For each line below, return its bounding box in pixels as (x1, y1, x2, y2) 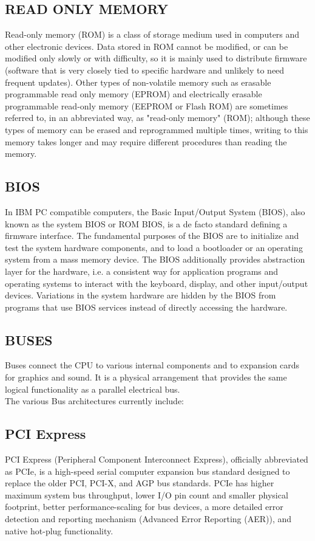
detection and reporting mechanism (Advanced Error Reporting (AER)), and (5, 512, 292, 525)
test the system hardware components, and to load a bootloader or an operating (5, 241, 303, 253)
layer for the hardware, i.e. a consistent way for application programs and (5, 264, 279, 277)
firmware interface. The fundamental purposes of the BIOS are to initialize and (5, 229, 299, 242)
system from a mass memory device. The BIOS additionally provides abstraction (5, 253, 305, 266)
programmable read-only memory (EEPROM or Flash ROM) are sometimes (5, 99, 288, 112)
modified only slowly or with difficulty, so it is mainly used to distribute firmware (5, 52, 307, 64)
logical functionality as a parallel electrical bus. (5, 382, 180, 395)
